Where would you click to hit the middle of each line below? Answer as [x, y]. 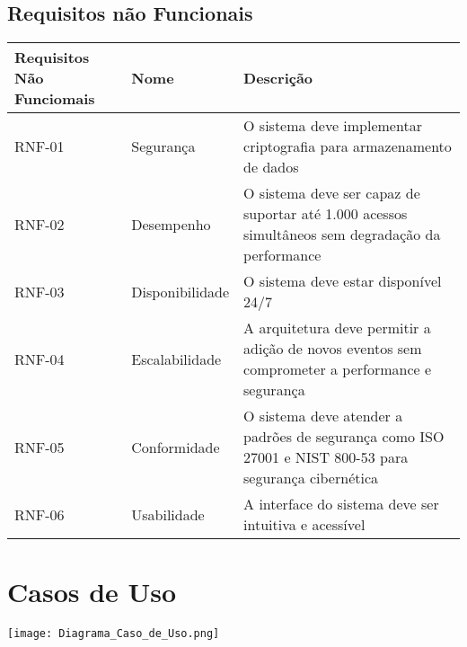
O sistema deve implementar [333, 126]
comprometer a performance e [338, 369]
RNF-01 [40, 146]
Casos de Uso [92, 592]
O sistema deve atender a [323, 416]
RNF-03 [40, 291]
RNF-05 [40, 447]
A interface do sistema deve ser [341, 504]
